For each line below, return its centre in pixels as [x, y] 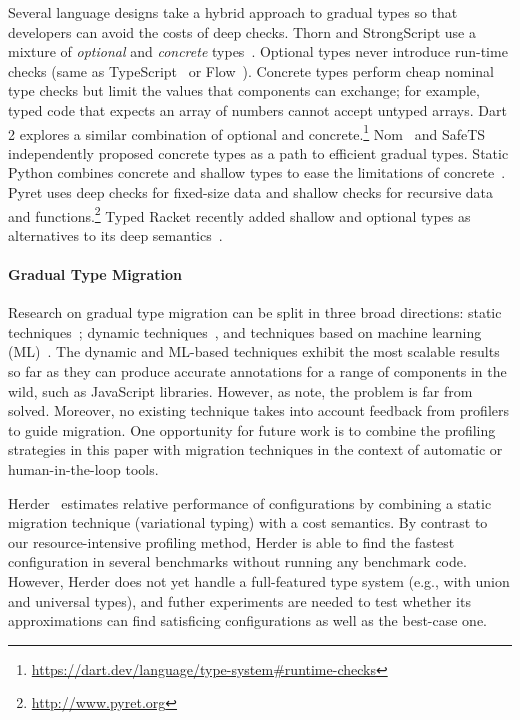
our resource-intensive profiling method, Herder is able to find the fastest [231, 541]
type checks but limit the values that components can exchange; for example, [244, 90]
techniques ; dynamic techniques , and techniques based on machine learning [245, 331]
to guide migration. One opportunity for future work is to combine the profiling [252, 429]
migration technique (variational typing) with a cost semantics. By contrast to [248, 522]
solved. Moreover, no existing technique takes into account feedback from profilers [258, 410]
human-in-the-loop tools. [83, 468]
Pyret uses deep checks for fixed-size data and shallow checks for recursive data [251, 192]
